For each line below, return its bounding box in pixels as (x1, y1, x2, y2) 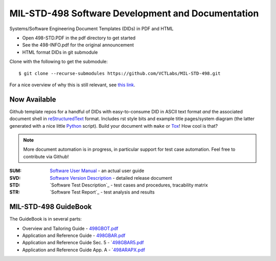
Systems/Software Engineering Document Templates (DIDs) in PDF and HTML (9, 26, 174, 32)
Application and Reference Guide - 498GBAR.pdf (22, 232, 126, 239)
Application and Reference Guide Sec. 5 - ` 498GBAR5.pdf (22, 240, 144, 246)
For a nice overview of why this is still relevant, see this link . (9, 82, 135, 88)
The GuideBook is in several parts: (9, 216, 82, 222)
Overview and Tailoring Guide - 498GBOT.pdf (22, 225, 119, 231)
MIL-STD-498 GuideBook (9, 202, 92, 211)
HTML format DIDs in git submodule (22, 49, 98, 55)
